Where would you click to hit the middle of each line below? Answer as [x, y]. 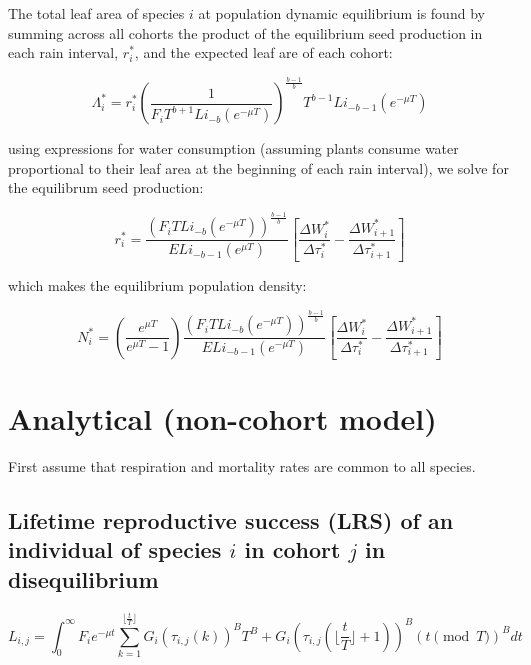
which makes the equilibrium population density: [157, 285]
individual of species [115, 549]
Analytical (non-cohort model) [222, 418]
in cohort [292, 549]
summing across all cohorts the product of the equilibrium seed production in [245, 32]
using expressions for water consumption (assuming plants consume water [233, 148]
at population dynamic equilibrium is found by [341, 13]
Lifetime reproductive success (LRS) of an [231, 520]
